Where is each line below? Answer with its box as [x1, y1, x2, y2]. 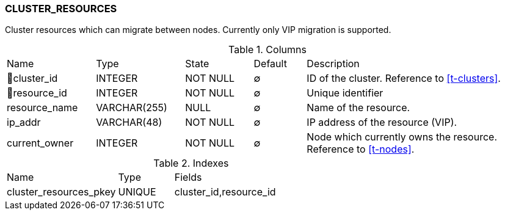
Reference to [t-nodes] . [307, 143, 415, 156]
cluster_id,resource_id [174, 186, 276, 199]
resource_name [7, 101, 78, 114]
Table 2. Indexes [153, 157, 229, 170]
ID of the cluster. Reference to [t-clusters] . [307, 72, 501, 85]
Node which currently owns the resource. [307, 131, 497, 144]
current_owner [7, 137, 74, 150]
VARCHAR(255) [96, 101, 167, 114]
